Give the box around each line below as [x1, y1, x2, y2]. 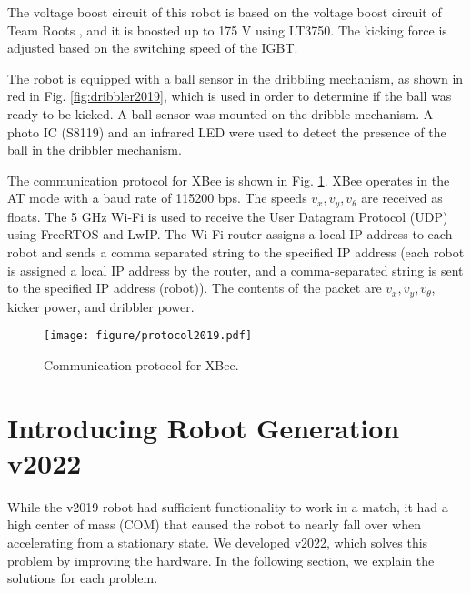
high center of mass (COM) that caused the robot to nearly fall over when [7, 515, 421, 534]
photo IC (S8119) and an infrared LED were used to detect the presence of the [7, 122, 446, 141]
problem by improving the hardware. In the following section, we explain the [7, 550, 435, 569]
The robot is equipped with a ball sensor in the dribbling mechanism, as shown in [7, 68, 464, 87]
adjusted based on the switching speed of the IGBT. [7, 38, 298, 57]
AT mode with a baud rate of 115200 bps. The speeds [7, 188, 307, 207]
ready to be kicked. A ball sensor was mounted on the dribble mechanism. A [7, 104, 434, 123]
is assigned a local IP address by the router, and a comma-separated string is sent [7, 260, 464, 279]
